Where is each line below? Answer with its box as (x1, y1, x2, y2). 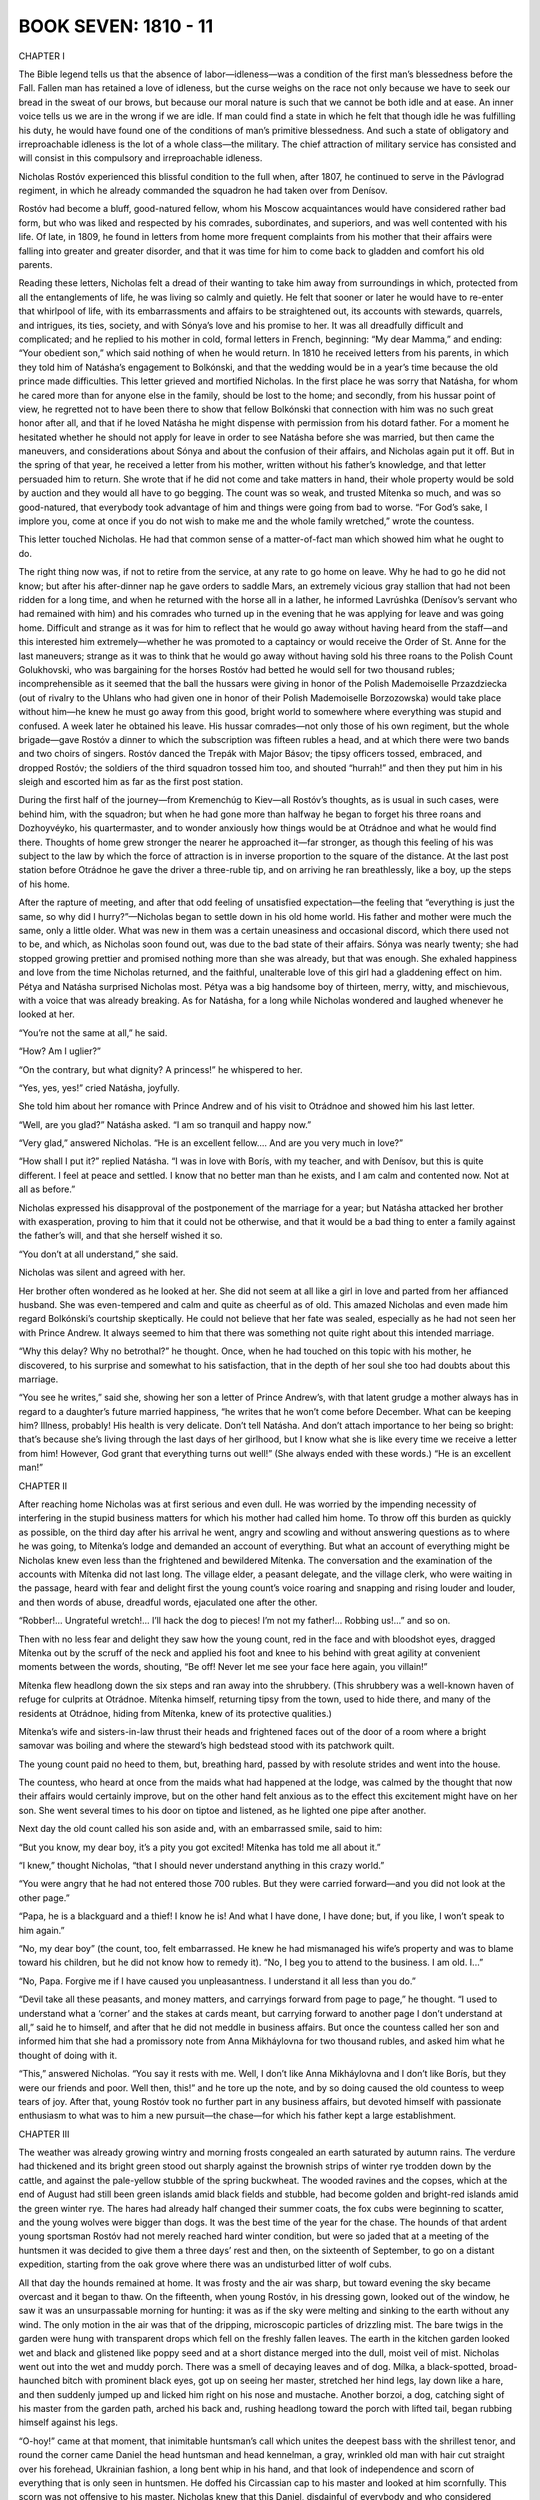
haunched (18, 2375, 60, 2387)
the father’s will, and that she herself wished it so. (18, 1230, 224, 1242)
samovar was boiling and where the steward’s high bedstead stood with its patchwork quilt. (18, 1740, 395, 1752)
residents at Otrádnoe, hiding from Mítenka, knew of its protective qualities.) (18, 1707, 332, 1719)
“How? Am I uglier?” (18, 1045, 102, 1057)
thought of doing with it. (18, 2049, 118, 2061)
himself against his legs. (18, 2416, 119, 2429)
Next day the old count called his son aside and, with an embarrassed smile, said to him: (18, 1823, 383, 1835)
